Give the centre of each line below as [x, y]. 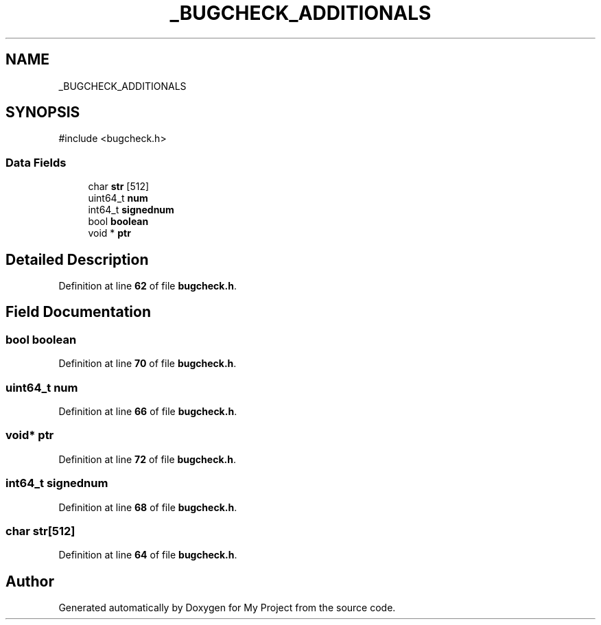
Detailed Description [77, 259]
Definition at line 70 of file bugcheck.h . [148, 364]
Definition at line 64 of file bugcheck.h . [148, 555]
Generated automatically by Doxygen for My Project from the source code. [227, 608]
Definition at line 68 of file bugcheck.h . [148, 507]
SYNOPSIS [43, 113]
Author [30, 581]
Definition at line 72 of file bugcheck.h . [147, 459]
